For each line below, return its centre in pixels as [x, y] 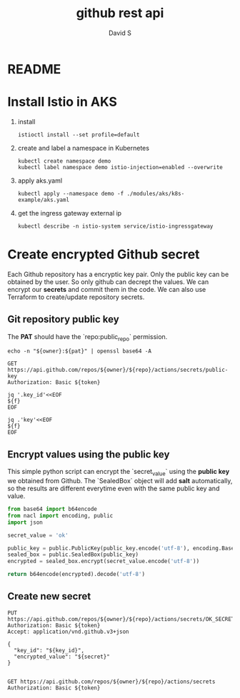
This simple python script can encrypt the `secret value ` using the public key [119, 472]
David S [120, 33]
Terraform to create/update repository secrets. [76, 297]
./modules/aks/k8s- [156, 193]
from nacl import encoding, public [60, 515]
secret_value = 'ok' [38, 535]
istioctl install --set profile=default [79, 135]
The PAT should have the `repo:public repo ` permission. [87, 337]
